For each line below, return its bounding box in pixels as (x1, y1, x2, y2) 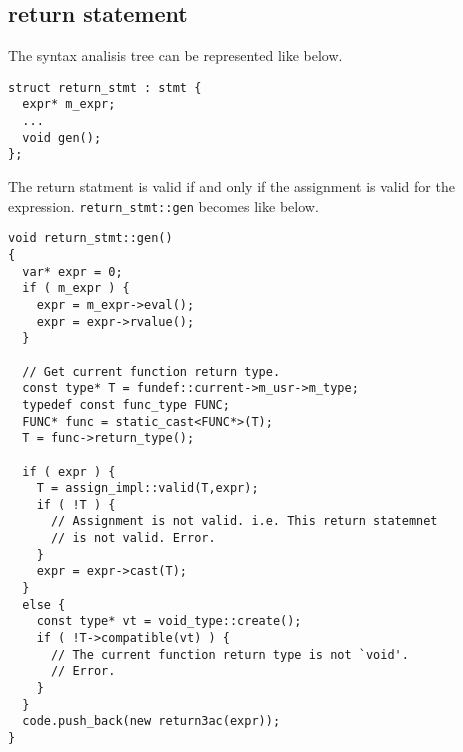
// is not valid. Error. (50, 531, 216, 546)
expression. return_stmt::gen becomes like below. (8, 195, 319, 216)
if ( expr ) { (22, 464, 116, 479)
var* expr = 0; (22, 264, 123, 279)
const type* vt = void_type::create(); (36, 614, 302, 629)
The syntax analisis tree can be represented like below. (8, 45, 343, 66)
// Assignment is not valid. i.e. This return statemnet (50, 514, 438, 529)
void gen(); (22, 130, 102, 145)
